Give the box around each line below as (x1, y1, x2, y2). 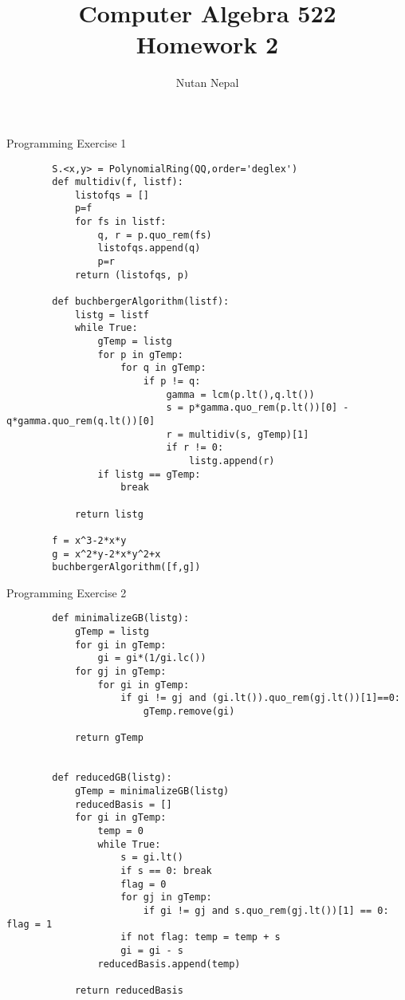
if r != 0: (166, 442, 224, 454)
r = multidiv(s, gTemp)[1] (166, 428, 309, 440)
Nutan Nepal (175, 74, 239, 91)
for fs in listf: (74, 216, 167, 228)
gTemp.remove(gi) (143, 706, 235, 718)
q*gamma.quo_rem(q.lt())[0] (6, 415, 155, 427)
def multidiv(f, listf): (52, 176, 183, 188)
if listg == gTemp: (97, 468, 201, 480)
